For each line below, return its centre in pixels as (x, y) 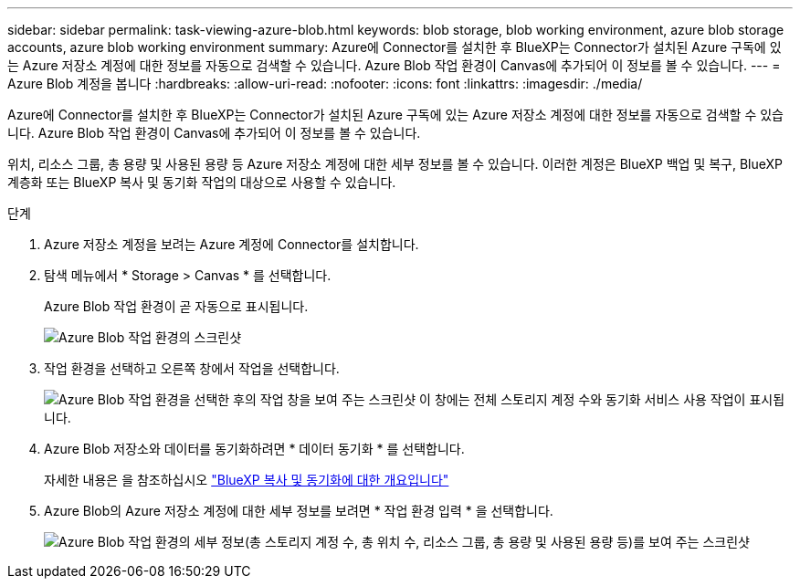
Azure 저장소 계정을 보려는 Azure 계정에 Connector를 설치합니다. (232, 244)
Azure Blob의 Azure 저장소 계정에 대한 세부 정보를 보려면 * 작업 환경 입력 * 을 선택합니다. (299, 511)
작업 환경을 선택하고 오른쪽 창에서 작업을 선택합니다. (192, 368)
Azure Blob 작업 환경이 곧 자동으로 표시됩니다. (176, 306)
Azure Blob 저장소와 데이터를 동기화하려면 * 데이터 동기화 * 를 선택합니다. (254, 449)
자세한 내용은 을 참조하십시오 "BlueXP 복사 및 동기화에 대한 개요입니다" (247, 480)
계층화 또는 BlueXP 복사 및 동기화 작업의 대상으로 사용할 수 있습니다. (202, 182)
